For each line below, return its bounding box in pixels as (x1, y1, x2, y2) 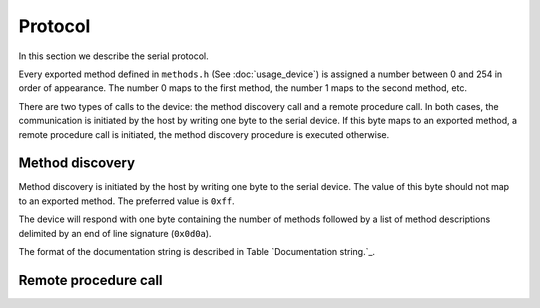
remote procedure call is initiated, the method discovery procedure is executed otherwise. (18, 128, 390, 140)
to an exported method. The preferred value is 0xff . (18, 195, 235, 207)
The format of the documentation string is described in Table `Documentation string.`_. (18, 245, 375, 257)
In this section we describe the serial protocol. (18, 50, 209, 62)
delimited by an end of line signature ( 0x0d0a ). (18, 227, 212, 239)
